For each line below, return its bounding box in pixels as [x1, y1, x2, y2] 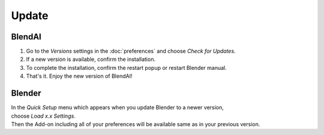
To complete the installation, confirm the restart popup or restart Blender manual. [26, 64, 227, 71]
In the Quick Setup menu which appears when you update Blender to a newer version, [11, 104, 224, 111]
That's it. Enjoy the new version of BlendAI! [26, 72, 133, 80]
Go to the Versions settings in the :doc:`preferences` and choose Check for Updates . [26, 48, 236, 55]
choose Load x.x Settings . [11, 112, 76, 119]
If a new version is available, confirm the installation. [26, 56, 156, 63]
